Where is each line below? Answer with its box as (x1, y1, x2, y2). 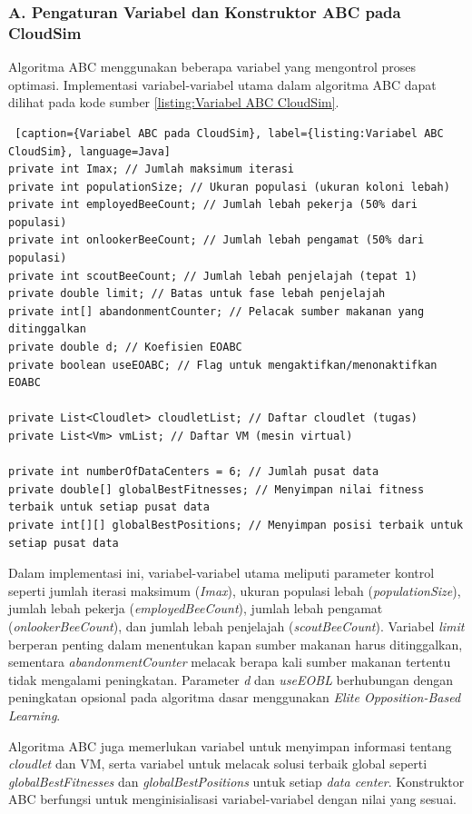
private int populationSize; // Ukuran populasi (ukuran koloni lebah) (8, 180, 450, 194)
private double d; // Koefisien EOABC (8, 341, 242, 354)
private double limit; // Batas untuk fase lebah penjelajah (8, 287, 386, 301)
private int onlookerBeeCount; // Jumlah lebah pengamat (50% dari (8, 233, 425, 247)
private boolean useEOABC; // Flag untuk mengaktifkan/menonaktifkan (8, 358, 438, 372)
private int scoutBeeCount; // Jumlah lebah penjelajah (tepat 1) (8, 269, 418, 283)
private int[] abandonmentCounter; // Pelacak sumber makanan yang (8, 304, 425, 318)
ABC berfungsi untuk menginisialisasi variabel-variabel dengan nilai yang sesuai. (8, 789, 457, 809)
